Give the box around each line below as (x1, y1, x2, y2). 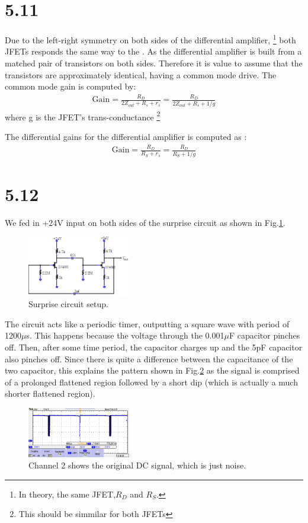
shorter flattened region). (5, 387, 95, 400)
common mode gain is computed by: (5, 80, 136, 93)
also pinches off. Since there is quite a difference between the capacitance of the (5, 352, 293, 365)
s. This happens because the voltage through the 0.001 (26, 329, 224, 342)
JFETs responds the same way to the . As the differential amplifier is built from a (5, 45, 302, 58)
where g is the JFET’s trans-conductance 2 (5, 109, 161, 123)
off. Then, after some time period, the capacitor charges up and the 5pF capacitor (5, 341, 303, 353)
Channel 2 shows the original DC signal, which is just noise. (28, 459, 246, 471)
